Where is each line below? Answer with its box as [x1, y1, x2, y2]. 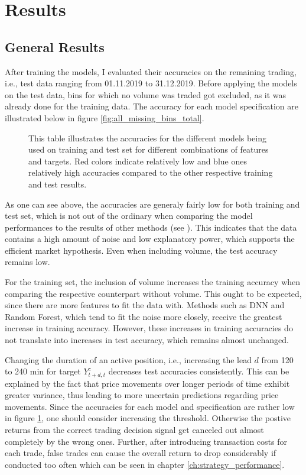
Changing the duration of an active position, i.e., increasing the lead [5, 353, 252, 366]
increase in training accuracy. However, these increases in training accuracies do [5, 322, 293, 334]
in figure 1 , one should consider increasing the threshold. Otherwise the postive [5, 412, 291, 424]
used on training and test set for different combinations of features [28, 143, 269, 156]
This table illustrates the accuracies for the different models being [28, 131, 267, 144]
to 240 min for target [5, 365, 81, 377]
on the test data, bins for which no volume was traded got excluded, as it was [5, 88, 287, 101]
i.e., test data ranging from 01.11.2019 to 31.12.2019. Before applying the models [5, 77, 297, 89]
